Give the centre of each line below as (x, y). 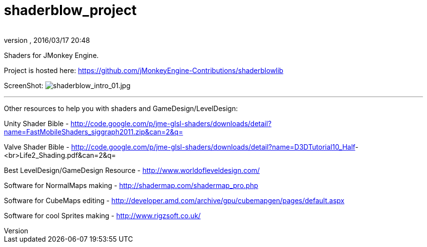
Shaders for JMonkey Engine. (51, 55)
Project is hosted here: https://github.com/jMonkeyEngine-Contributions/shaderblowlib (144, 70)
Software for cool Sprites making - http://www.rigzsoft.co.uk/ (102, 215)
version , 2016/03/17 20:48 (47, 40)
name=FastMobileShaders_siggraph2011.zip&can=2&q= (94, 132)
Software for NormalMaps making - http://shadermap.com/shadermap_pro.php (131, 185)
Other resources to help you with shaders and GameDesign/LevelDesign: (121, 108)
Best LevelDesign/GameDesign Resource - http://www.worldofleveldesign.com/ (132, 170)
